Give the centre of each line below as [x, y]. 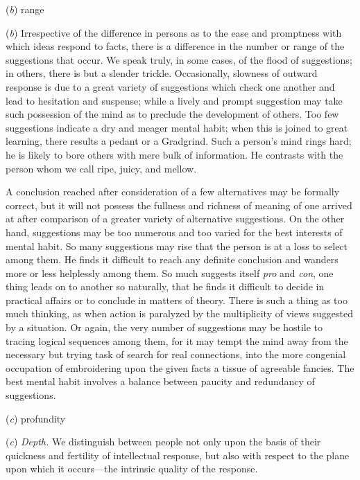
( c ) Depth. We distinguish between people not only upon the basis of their [163, 442]
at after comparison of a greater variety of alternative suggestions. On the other [175, 219]
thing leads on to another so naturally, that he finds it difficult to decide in [165, 286]
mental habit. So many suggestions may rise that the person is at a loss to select [177, 246]
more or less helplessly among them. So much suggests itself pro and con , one [170, 273]
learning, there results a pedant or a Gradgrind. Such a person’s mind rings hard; [179, 141]
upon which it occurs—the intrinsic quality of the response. [132, 469]
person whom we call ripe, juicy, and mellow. [101, 168]
